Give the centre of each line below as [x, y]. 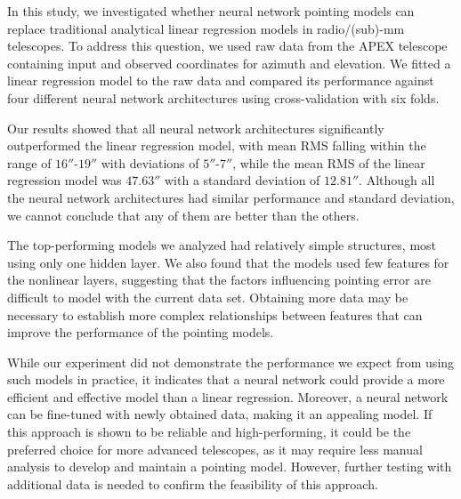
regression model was [65, 180]
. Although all [397, 180]
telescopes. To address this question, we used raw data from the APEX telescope [227, 46]
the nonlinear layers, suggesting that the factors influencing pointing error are [219, 280]
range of [29, 162]
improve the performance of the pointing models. [141, 332]
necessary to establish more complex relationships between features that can [215, 314]
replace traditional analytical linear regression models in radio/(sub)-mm [206, 28]
